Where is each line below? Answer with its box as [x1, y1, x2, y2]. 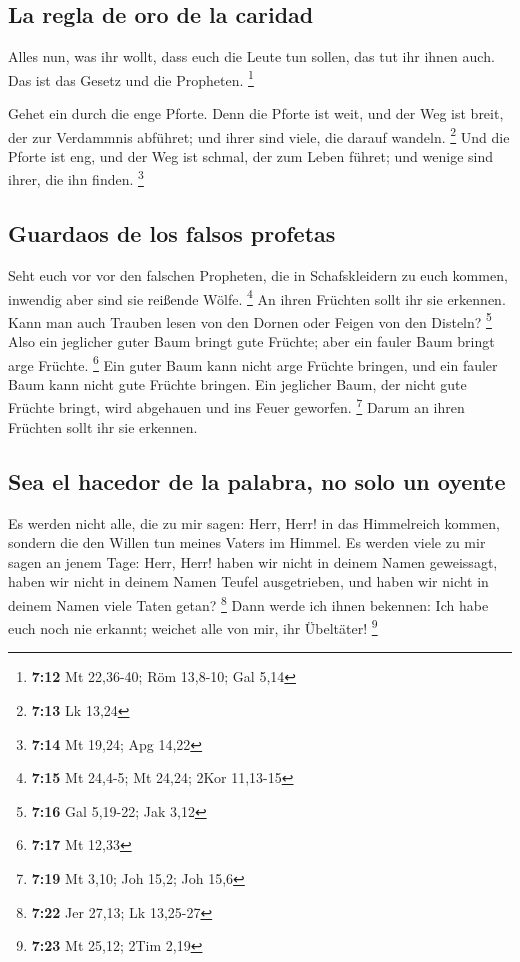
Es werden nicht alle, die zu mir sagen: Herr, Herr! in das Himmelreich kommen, [8, 512, 500, 533]
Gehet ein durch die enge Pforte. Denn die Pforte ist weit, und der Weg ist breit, [8, 103, 504, 124]
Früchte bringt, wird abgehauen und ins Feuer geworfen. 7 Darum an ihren [8, 394, 465, 418]
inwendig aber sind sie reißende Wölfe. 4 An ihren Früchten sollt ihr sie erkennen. [8, 285, 506, 309]
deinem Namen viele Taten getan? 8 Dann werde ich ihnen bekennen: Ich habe [8, 591, 489, 615]
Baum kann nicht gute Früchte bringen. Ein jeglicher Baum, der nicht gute [8, 373, 467, 394]
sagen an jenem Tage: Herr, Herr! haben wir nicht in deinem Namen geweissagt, [8, 551, 498, 572]
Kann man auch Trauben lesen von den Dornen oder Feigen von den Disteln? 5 [8, 308, 492, 332]
